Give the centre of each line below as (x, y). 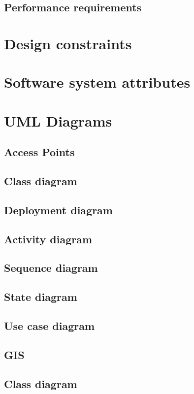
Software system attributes (97, 82)
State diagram (41, 297)
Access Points (39, 152)
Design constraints (68, 43)
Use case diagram (49, 325)
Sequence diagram (51, 268)
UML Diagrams (58, 120)
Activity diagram (48, 239)
